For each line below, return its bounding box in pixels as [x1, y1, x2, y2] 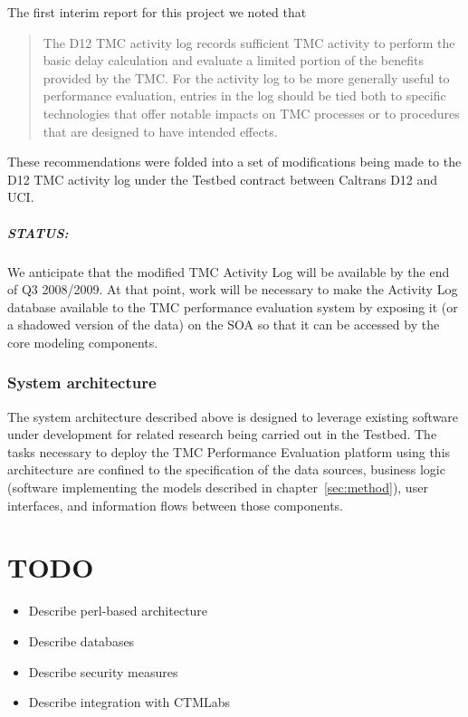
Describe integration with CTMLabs [28, 693, 231, 712]
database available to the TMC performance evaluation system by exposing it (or [7, 297, 458, 316]
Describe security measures [28, 662, 178, 681]
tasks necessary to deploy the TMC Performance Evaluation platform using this [7, 442, 451, 461]
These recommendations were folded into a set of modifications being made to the [7, 152, 462, 171]
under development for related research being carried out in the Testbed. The [7, 425, 437, 444]
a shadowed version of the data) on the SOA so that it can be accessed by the [7, 315, 440, 334]
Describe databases [28, 631, 135, 650]
